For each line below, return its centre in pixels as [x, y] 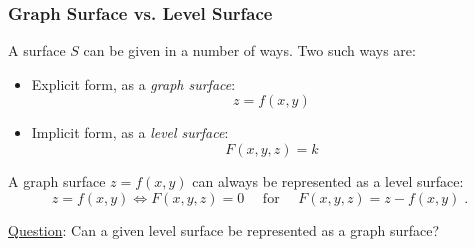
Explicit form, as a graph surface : [133, 83]
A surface [37, 50]
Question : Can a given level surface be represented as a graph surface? [224, 229]
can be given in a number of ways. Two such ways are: [249, 50]
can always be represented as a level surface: [328, 181]
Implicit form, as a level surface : [130, 132]
